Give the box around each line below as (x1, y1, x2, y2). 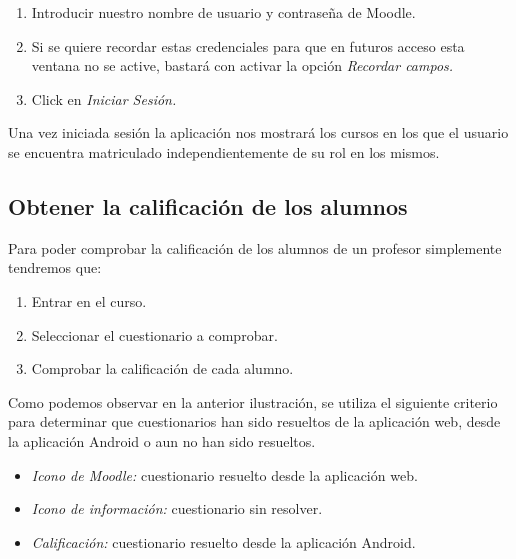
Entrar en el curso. (31, 290, 147, 311)
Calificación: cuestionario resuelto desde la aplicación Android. (31, 531, 416, 552)
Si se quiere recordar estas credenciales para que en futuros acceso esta (31, 35, 465, 56)
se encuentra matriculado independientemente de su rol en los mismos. (8, 141, 440, 162)
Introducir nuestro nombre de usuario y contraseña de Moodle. (31, 2, 416, 22)
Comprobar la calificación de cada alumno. (31, 358, 294, 379)
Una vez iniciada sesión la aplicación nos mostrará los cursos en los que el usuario (8, 122, 509, 143)
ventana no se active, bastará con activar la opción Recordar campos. (31, 55, 454, 76)
